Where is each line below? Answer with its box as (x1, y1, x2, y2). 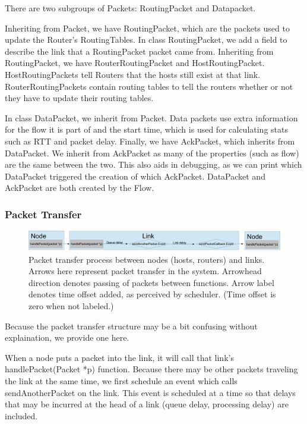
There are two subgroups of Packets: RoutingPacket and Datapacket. (5, 2, 256, 14)
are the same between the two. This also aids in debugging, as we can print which (5, 158, 302, 171)
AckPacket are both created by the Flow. (5, 181, 154, 194)
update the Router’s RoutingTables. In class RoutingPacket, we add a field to (5, 33, 287, 46)
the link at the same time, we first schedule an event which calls (5, 375, 238, 387)
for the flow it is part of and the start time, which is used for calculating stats (5, 123, 288, 136)
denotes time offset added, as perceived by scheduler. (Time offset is (29, 288, 276, 300)
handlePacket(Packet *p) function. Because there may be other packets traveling (5, 363, 298, 375)
